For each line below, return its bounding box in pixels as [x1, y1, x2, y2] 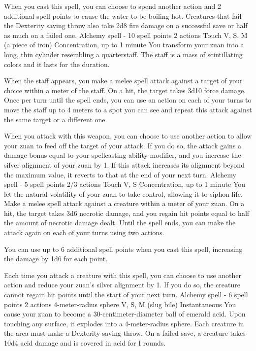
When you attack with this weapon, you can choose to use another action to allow [4, 131, 252, 141]
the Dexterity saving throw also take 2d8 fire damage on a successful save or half [4, 20, 248, 31]
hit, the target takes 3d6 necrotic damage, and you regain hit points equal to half [4, 208, 250, 218]
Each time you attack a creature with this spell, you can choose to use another [4, 270, 242, 280]
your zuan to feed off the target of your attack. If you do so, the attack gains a [4, 140, 242, 150]
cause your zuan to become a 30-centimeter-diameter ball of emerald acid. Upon [4, 309, 246, 319]
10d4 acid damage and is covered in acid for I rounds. [4, 338, 166, 348]
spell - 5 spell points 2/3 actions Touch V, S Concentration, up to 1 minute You [4, 179, 246, 189]
